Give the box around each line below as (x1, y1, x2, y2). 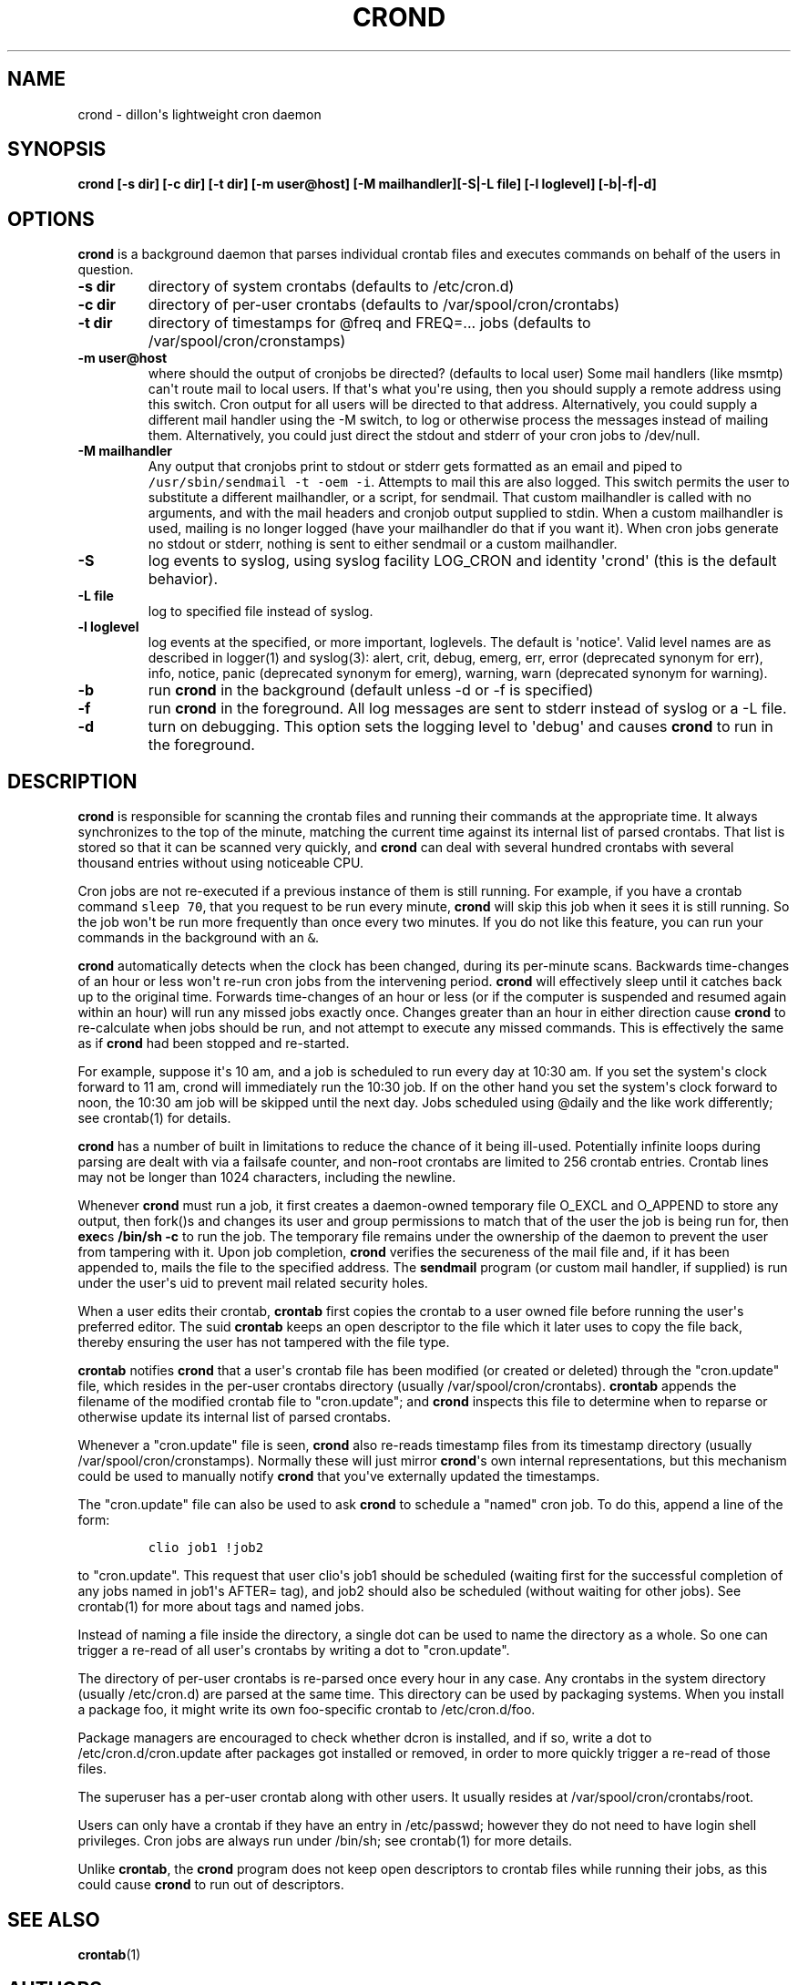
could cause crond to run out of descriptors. (77, 1877, 344, 1893)
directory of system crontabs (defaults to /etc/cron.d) (148, 277, 515, 296)
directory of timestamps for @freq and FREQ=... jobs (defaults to (148, 314, 591, 333)
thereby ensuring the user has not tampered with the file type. (77, 1334, 450, 1351)
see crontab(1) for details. (77, 1110, 231, 1126)
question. (77, 262, 134, 278)
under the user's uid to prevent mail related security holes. (77, 1275, 428, 1291)
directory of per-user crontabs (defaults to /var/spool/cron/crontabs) (148, 295, 619, 314)
